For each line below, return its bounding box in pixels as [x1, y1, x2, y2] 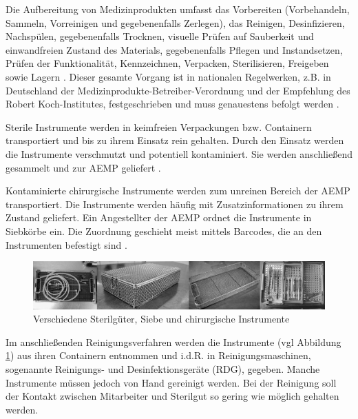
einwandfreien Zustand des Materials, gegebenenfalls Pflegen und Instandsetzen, [6, 42, 343, 57]
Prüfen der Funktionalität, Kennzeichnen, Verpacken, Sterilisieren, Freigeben [6, 56, 329, 70]
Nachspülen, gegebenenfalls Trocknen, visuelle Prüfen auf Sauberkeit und [6, 29, 314, 43]
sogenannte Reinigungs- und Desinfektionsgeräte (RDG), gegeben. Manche [6, 362, 320, 376]
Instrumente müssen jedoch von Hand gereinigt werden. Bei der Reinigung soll [6, 375, 337, 389]
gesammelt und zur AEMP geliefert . [6, 160, 161, 174]
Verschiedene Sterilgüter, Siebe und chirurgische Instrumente [33, 311, 290, 326]
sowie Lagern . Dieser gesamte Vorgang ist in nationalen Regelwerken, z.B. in [6, 69, 331, 83]
